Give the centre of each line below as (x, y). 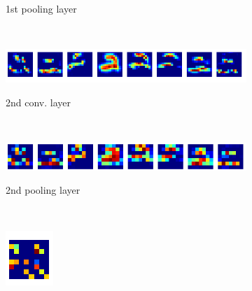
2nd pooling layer (43, 190)
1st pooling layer (41, 8)
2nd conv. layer (38, 102)
